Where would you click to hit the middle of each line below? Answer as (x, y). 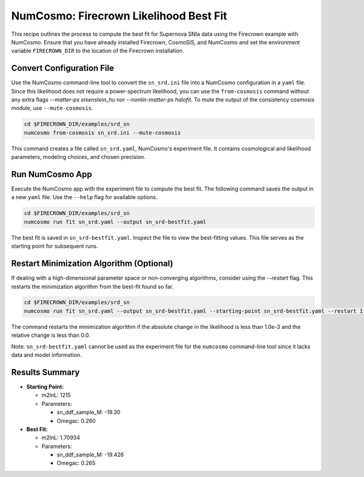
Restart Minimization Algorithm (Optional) (92, 264)
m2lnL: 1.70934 (61, 438)
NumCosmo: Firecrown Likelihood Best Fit (119, 16)
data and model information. (46, 355)
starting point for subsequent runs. (55, 246)
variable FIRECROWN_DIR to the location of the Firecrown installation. (98, 51)
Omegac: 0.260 (76, 421)
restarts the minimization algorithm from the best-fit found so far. (93, 286)
